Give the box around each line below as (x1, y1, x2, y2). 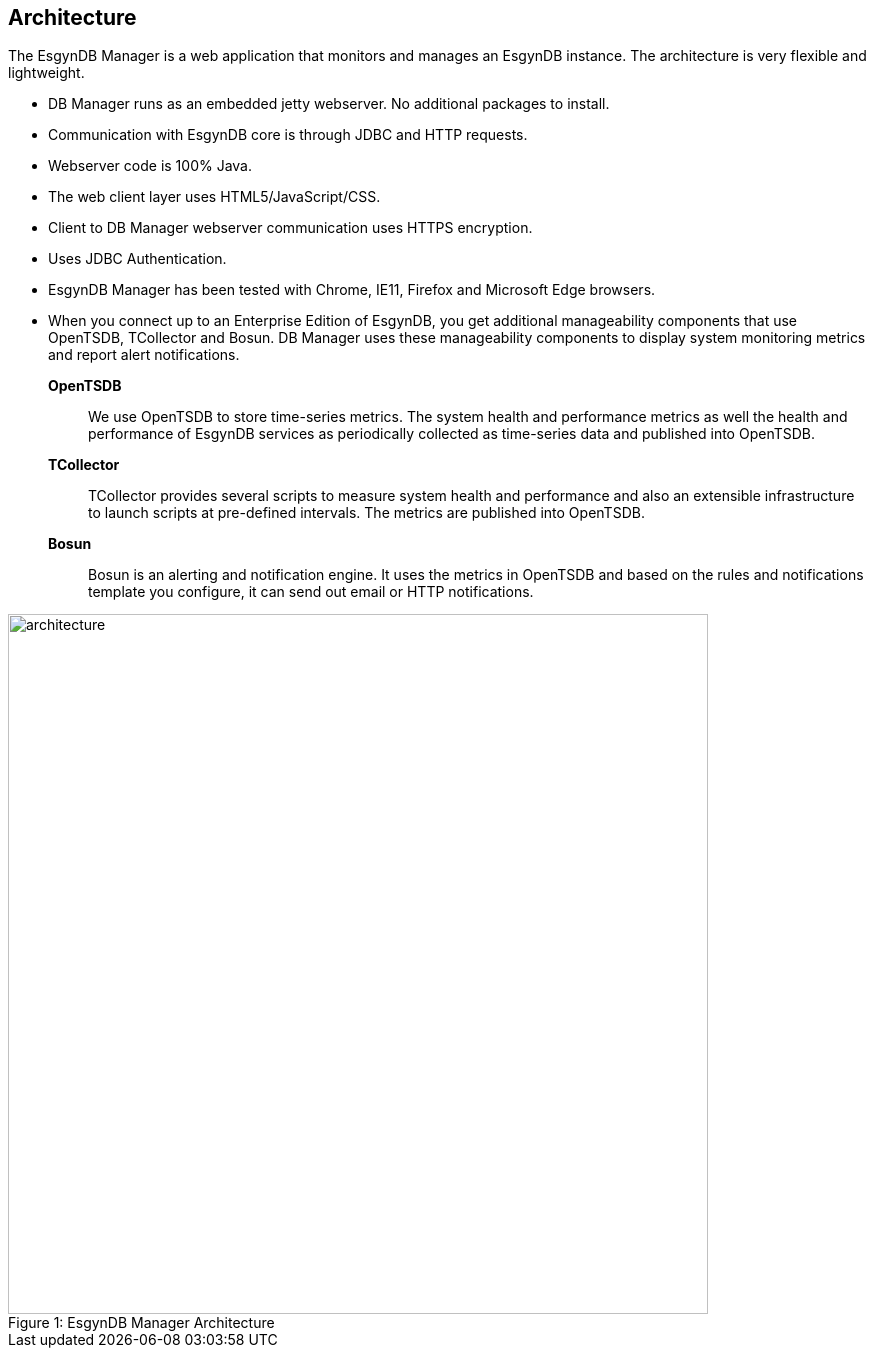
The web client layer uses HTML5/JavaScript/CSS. (48, 188, 381, 206)
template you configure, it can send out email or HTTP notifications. (88, 583, 534, 601)
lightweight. (8, 64, 85, 82)
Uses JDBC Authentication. (48, 250, 227, 268)
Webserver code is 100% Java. (48, 157, 252, 175)
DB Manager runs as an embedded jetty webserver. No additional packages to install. (48, 95, 610, 113)
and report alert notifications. (48, 346, 240, 364)
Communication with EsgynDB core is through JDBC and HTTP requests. (48, 126, 528, 144)
